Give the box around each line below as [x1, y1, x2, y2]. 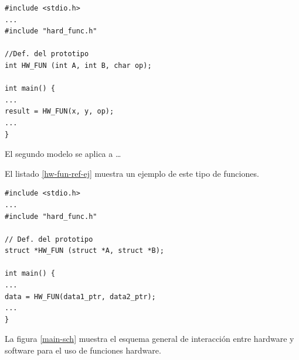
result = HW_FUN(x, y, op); [5, 107, 114, 116]
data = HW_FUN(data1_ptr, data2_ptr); [5, 292, 156, 301]
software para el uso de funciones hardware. [5, 344, 161, 356]
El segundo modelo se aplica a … [5, 148, 121, 160]
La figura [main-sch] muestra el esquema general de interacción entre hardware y [5, 332, 294, 345]
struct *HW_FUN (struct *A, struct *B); [5, 246, 165, 255]
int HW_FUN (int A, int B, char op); [5, 61, 152, 70]
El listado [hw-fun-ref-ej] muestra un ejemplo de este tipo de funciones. [5, 167, 259, 179]
